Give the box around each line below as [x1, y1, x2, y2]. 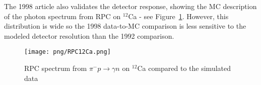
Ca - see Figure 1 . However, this [128, 11, 229, 21]
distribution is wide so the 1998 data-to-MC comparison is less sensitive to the [4, 21, 246, 31]
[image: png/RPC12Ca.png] [24, 48, 111, 56]
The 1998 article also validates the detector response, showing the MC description [4, 1, 257, 11]
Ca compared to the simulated [137, 63, 231, 73]
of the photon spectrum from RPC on [4, 11, 121, 21]
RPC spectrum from [24, 63, 87, 73]
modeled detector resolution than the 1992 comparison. [4, 30, 174, 41]
